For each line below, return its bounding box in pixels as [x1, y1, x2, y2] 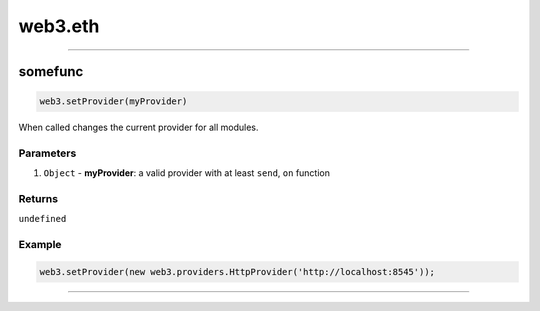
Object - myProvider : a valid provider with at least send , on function [43, 167, 330, 179]
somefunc [18, 63, 84, 80]
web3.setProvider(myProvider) [39, 96, 188, 107]
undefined [18, 213, 67, 225]
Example [18, 238, 62, 252]
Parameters [18, 146, 77, 160]
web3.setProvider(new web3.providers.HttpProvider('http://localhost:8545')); [39, 266, 435, 277]
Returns [18, 192, 59, 206]
